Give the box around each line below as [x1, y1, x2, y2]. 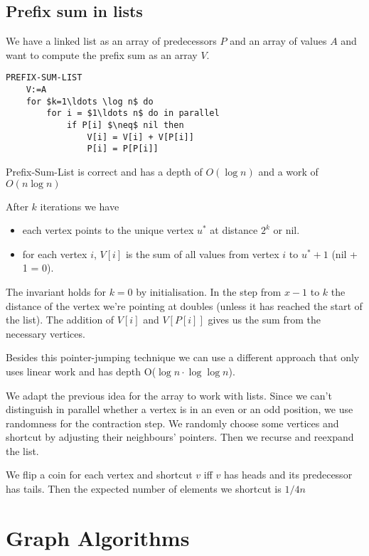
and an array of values [230, 33, 327, 48]
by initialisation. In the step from [136, 284, 282, 299]
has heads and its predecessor [224, 467, 353, 482]
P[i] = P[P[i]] [87, 144, 159, 154]
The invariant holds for [6, 284, 106, 299]
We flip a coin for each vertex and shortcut [6, 467, 193, 482]
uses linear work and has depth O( [6, 363, 156, 378]
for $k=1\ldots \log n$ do [26, 96, 154, 107]
